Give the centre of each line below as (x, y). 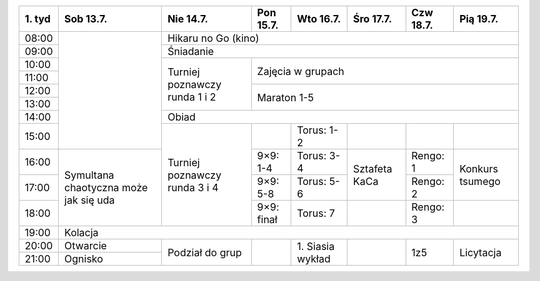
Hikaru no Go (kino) (213, 38)
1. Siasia (315, 246)
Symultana (89, 175)
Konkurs (479, 168)
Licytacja (480, 252)
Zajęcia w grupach (300, 71)
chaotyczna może (106, 187)
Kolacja (81, 232)
